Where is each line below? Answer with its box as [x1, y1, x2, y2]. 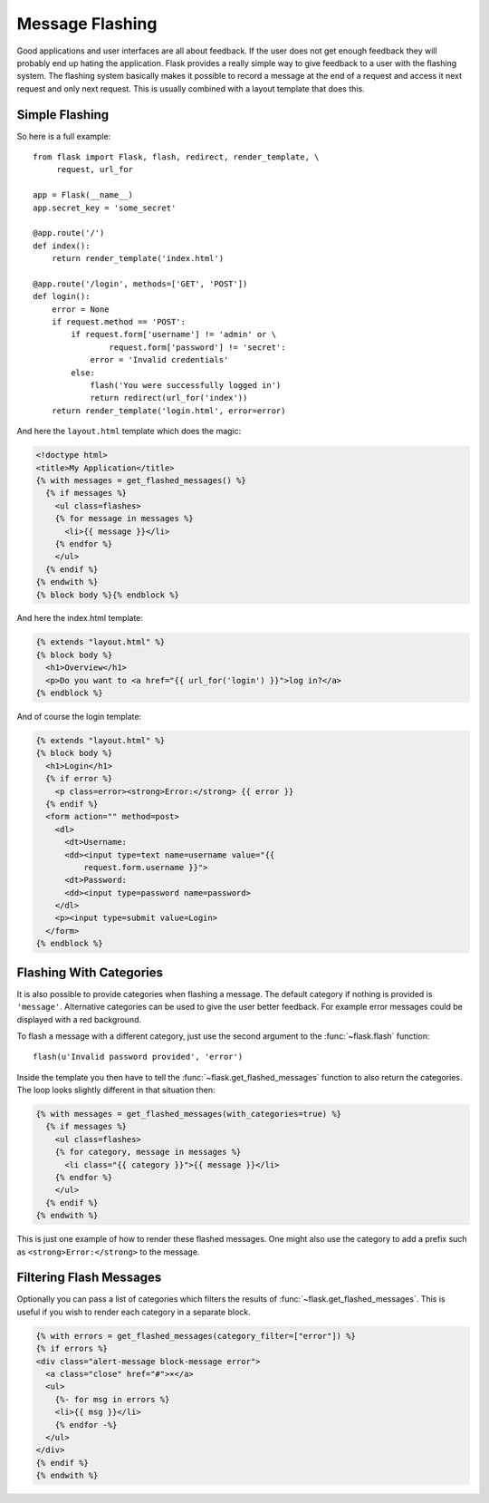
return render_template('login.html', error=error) [51, 405, 286, 416]
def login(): [33, 291, 91, 302]
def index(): [33, 240, 91, 251]
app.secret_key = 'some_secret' [33, 202, 177, 213]
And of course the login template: [16, 712, 142, 722]
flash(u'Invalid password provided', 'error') [33, 1052, 244, 1062]
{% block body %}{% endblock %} [35, 589, 180, 600]
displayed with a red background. [16, 1013, 142, 1024]
